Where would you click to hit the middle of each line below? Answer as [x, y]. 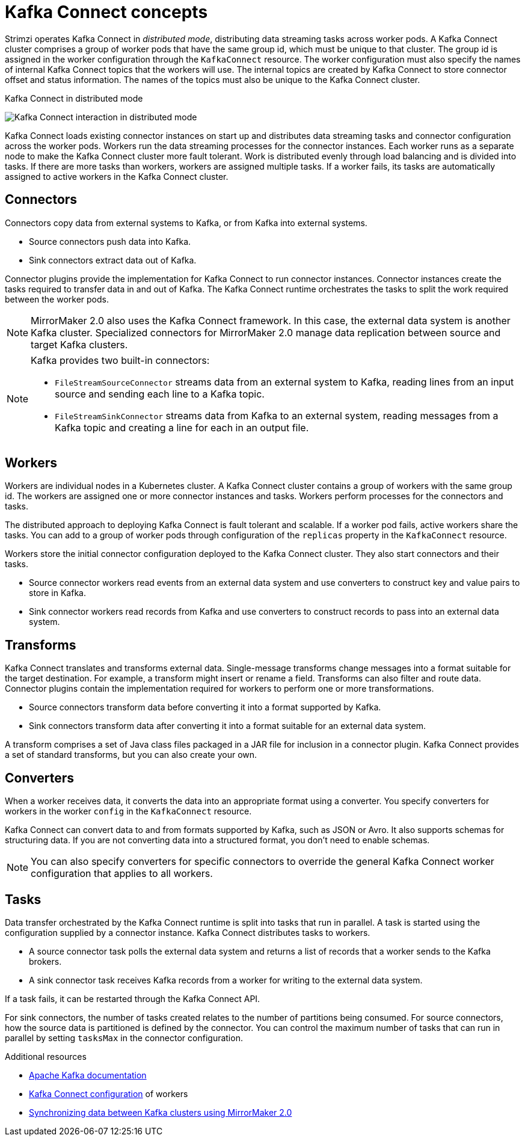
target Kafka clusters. [79, 344]
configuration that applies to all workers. [122, 874]
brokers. [45, 961]
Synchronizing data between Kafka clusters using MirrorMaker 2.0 [161, 1112]
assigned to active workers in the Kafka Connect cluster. [117, 176]
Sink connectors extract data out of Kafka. [113, 260]
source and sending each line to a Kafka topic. [160, 394]
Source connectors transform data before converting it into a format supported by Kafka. [205, 707]
